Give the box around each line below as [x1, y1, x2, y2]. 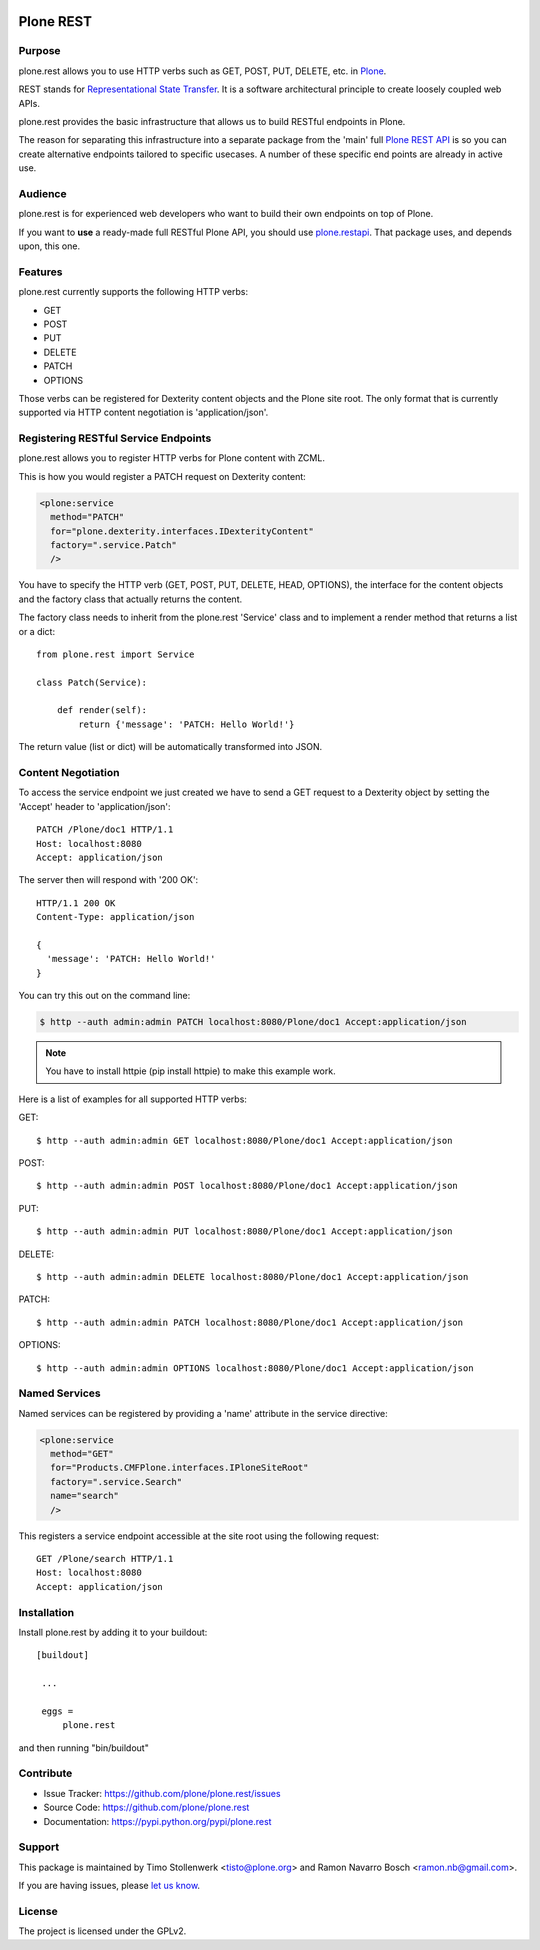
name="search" [50, 1490, 120, 1502]
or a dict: [18, 625, 55, 637]
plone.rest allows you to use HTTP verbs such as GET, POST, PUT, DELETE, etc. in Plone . [18, 65, 387, 77]
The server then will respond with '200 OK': [18, 874, 199, 886]
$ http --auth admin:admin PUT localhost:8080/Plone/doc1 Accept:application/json [36, 1226, 453, 1237]
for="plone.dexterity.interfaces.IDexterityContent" [50, 525, 314, 537]
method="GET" [50, 1448, 114, 1460]
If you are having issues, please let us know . [18, 1880, 200, 1892]
